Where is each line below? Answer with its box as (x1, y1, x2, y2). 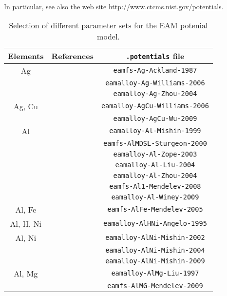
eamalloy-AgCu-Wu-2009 (113, 114, 197, 122)
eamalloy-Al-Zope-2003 (113, 150, 197, 158)
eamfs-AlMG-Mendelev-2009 (107, 281, 203, 290)
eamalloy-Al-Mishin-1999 (109, 127, 201, 135)
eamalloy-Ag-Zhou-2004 (113, 89, 197, 98)
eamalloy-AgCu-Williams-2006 (101, 102, 209, 110)
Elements (8, 50, 44, 61)
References (51, 50, 94, 61)
